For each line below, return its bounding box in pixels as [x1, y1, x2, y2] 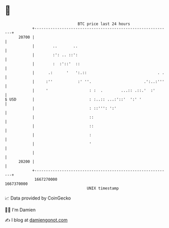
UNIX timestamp [87, 185, 119, 191]
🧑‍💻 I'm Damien [5, 207, 36, 213]
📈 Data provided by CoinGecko [5, 195, 71, 201]
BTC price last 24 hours [77, 21, 130, 26]
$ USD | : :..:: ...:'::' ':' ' [5, 96, 142, 102]
